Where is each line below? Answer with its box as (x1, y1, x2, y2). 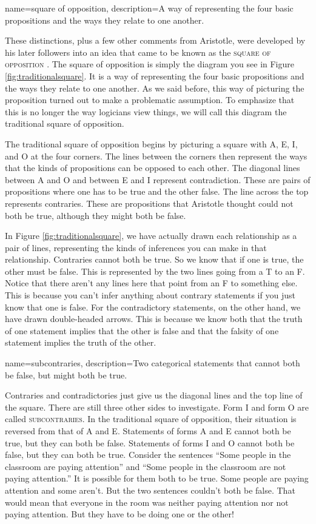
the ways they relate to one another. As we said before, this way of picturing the (5, 81, 304, 94)
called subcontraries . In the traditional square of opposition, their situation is (5, 412, 297, 425)
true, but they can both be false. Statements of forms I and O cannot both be (5, 436, 295, 449)
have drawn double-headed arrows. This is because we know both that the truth (5, 312, 303, 325)
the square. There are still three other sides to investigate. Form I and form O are (5, 400, 309, 413)
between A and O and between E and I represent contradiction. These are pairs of (5, 173, 311, 186)
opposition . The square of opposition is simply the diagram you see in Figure (5, 58, 295, 70)
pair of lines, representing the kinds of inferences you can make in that (5, 241, 267, 254)
